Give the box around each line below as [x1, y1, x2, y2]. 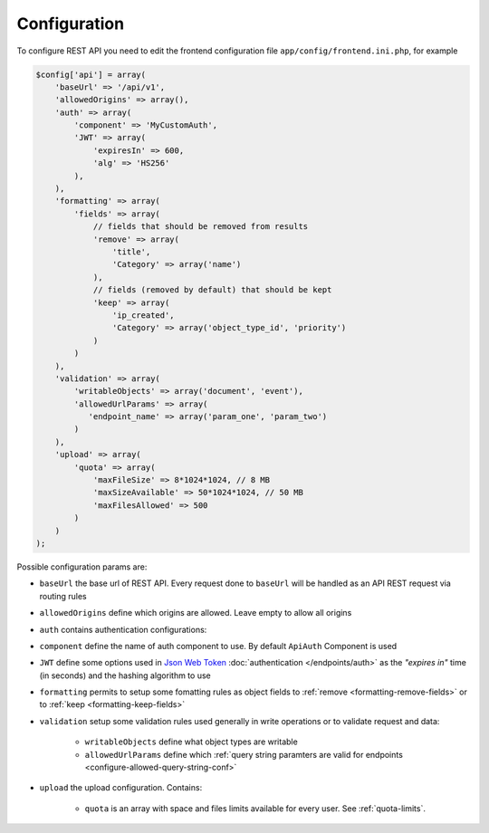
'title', [111, 247, 151, 257]
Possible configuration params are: [16, 561, 148, 572]
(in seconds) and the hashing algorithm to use [39, 670, 212, 681]
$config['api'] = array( [35, 69, 147, 80]
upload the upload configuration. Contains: [39, 782, 203, 793]
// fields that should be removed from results [92, 222, 309, 232]
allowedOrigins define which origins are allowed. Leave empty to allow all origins [39, 608, 352, 618]
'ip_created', [111, 310, 176, 321]
